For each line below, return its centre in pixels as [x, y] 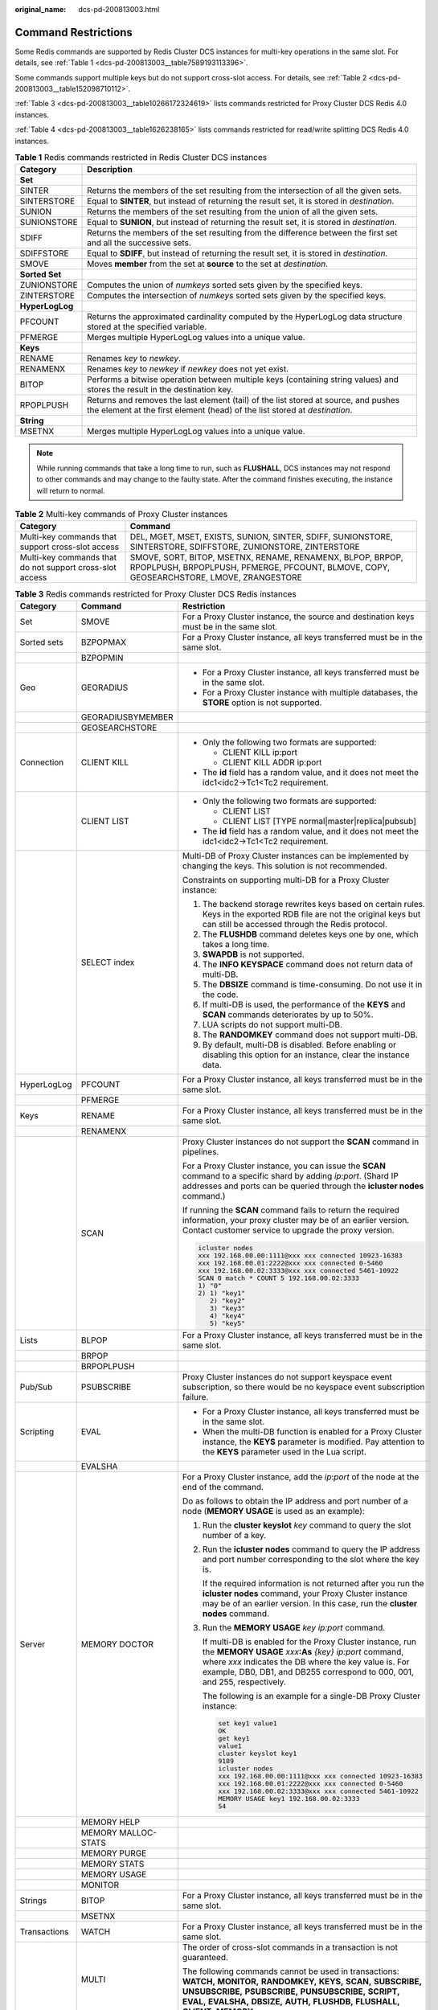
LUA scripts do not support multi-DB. [272, 1024]
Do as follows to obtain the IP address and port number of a [295, 1501]
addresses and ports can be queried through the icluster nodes [303, 1186]
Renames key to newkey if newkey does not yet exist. [188, 369]
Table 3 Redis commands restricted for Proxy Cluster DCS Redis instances [156, 593]
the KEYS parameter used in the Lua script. [284, 1451]
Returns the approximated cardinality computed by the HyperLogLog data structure [245, 317]
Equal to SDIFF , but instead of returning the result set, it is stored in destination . [237, 253]
